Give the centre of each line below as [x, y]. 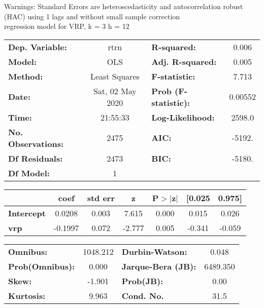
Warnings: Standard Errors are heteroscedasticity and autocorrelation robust [124, 6]
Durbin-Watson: [154, 251]
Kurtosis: [27, 295]
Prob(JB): [142, 281]
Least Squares [115, 76]
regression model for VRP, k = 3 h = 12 [67, 26]
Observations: [36, 143]
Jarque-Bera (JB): [159, 266]
